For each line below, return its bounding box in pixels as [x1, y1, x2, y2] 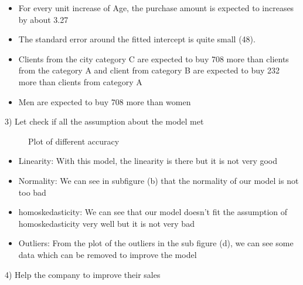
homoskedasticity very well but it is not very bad [18, 217, 195, 229]
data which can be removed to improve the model [18, 248, 197, 260]
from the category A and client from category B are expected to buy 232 [18, 64, 280, 76]
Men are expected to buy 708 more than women [18, 95, 191, 108]
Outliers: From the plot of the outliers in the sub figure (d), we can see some [18, 237, 294, 249]
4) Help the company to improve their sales [5, 268, 161, 280]
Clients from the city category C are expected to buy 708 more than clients [18, 52, 289, 65]
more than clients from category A [18, 75, 142, 88]
